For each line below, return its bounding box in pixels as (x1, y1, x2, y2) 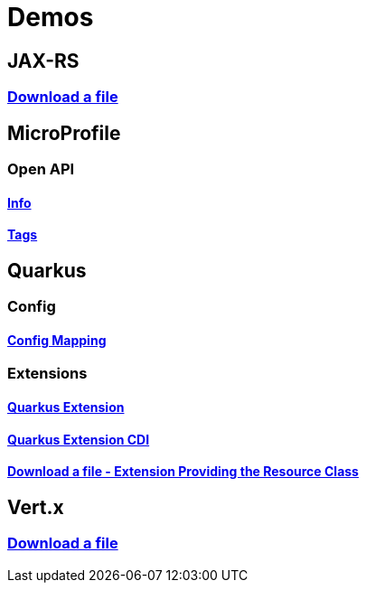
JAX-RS (7, 49, 80, 72)
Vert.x (7, 495, 64, 519)
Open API (7, 160, 75, 179)
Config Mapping (7, 332, 107, 348)
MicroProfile (7, 121, 121, 145)
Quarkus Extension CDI (7, 431, 150, 447)
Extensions (7, 364, 88, 383)
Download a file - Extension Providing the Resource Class (7, 464, 359, 480)
